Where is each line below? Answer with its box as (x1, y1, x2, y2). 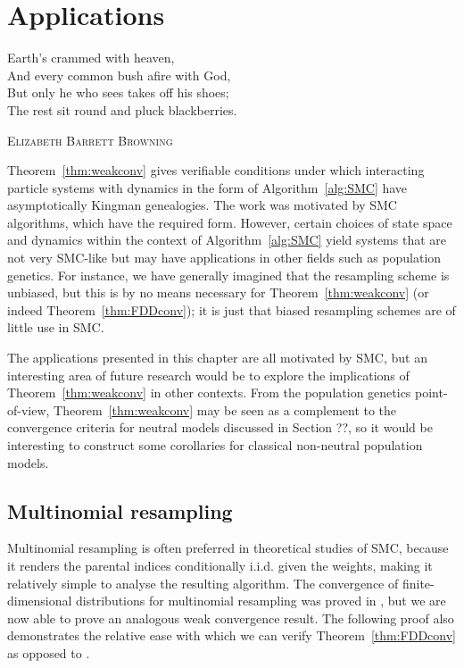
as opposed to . (7, 643, 90, 662)
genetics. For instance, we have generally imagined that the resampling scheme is (7, 265, 450, 284)
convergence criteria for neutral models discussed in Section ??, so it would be (7, 418, 433, 437)
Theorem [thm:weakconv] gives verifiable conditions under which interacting (7, 161, 425, 180)
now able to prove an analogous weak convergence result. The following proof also (7, 608, 454, 627)
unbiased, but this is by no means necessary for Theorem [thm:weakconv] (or (7, 283, 429, 302)
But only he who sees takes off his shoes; (7, 83, 229, 102)
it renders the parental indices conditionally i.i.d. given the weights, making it (7, 555, 433, 574)
